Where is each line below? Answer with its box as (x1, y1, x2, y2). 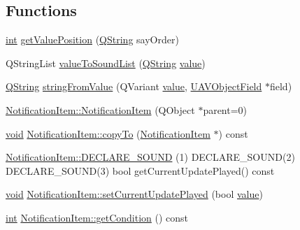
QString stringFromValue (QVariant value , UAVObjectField (6, 79, 262, 94)
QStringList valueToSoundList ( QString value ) (6, 55, 206, 70)
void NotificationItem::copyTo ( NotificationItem (6, 126, 210, 141)
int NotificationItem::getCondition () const (6, 210, 189, 224)
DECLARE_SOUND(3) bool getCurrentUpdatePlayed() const (6, 163, 275, 178)
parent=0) (203, 102, 248, 117)
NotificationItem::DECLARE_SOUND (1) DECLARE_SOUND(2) (6, 150, 295, 164)
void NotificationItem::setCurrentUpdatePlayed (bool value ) (6, 187, 263, 201)
